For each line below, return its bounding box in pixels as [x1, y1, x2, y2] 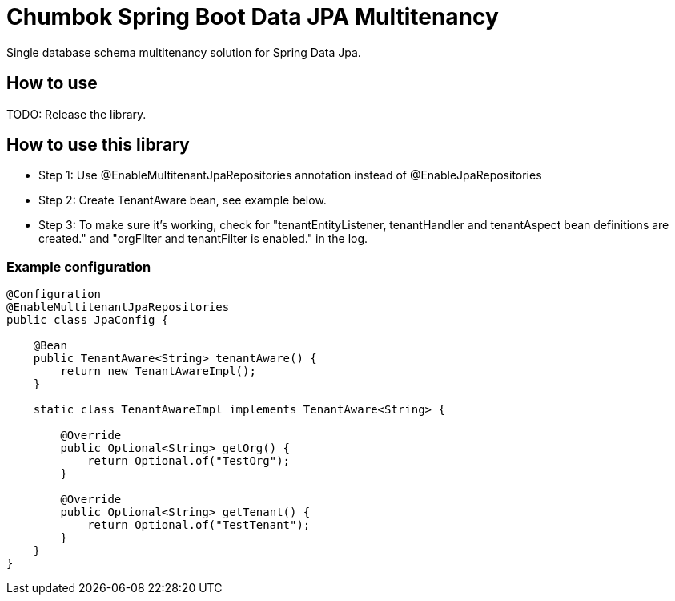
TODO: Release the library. [6, 107, 147, 121]
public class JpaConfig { [6, 313, 169, 327]
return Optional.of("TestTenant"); [87, 518, 311, 532]
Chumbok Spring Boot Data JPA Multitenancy [6, 3, 499, 30]
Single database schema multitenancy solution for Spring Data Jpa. [6, 45, 361, 59]
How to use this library [6, 135, 190, 155]
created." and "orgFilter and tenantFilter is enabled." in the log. [38, 232, 368, 246]
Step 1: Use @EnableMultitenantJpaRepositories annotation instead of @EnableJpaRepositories [38, 168, 542, 183]
